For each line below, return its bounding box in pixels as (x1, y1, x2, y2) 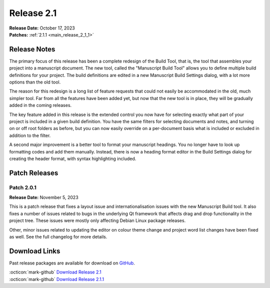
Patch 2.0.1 (9, 184, 37, 191)
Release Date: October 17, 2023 (9, 25, 75, 31)
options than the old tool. (9, 79, 61, 85)
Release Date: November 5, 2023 (9, 194, 78, 200)
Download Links (9, 246, 60, 255)
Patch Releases (9, 168, 58, 177)
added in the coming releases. (9, 102, 72, 108)
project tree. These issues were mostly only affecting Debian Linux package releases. (9, 217, 186, 223)
